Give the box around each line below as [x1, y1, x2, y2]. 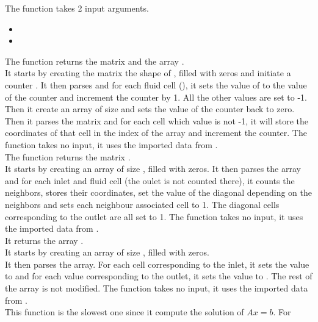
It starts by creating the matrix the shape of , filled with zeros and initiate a [5, 66, 291, 79]
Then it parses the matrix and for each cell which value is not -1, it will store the [5, 114, 309, 127]
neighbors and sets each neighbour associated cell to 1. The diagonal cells [5, 198, 280, 210]
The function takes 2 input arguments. [5, 2, 149, 14]
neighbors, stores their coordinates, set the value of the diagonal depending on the [5, 186, 313, 199]
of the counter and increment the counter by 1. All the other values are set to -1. [5, 90, 307, 103]
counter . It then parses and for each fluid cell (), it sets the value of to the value [5, 78, 307, 91]
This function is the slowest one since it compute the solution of [5, 306, 244, 318]
